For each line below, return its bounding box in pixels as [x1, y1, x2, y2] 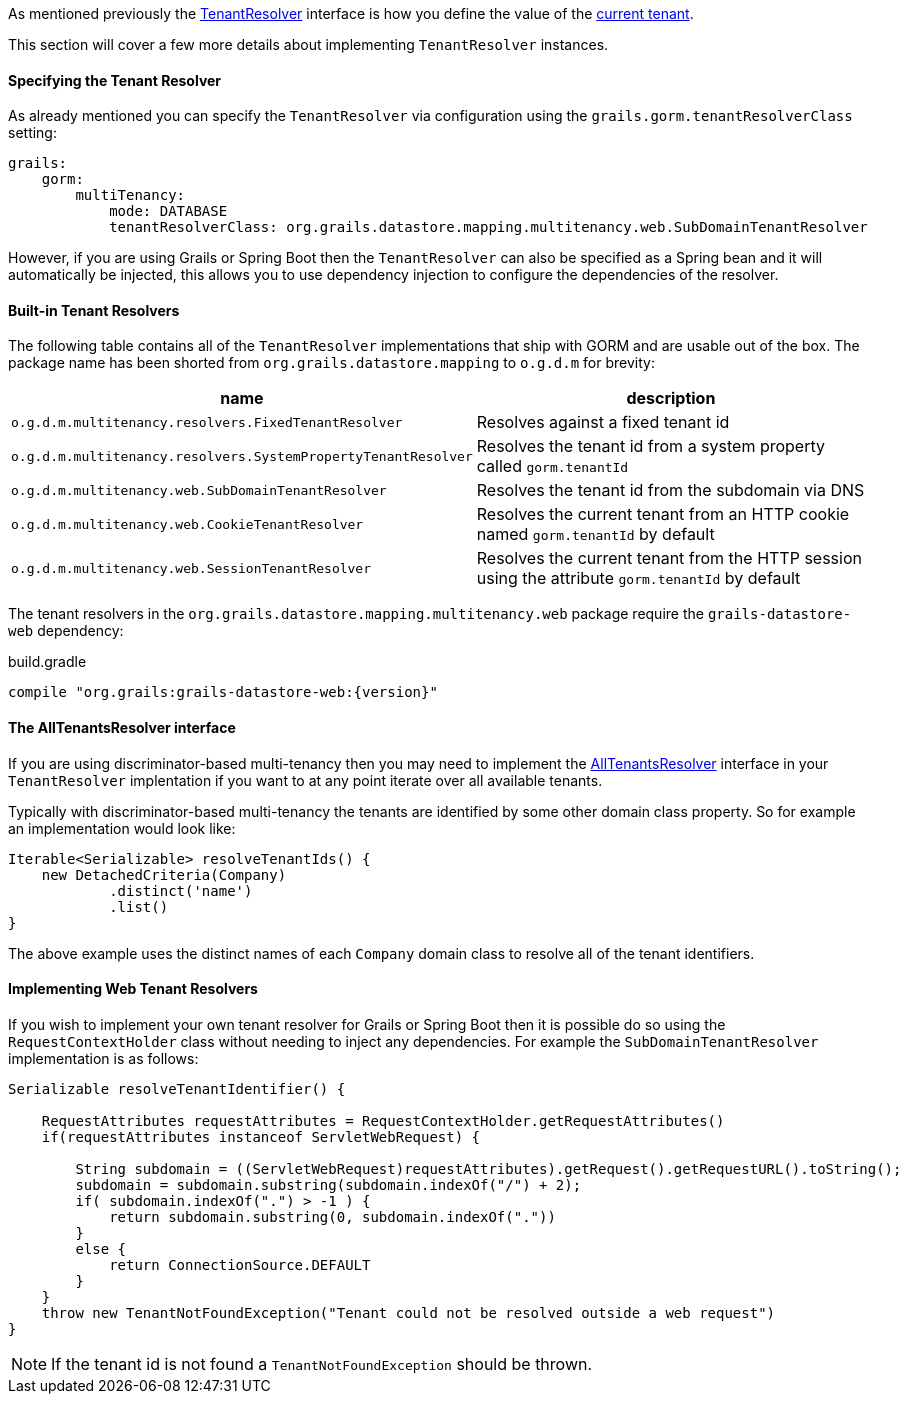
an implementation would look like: [8, 819, 236, 837]
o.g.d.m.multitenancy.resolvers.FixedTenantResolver [11, 414, 403, 430]
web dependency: [8, 622, 124, 640]
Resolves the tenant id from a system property [476, 436, 826, 457]
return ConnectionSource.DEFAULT [109, 1256, 371, 1273]
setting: [8, 124, 57, 142]
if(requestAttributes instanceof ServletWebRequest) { [41, 1128, 481, 1145]
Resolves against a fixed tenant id [476, 412, 730, 433]
